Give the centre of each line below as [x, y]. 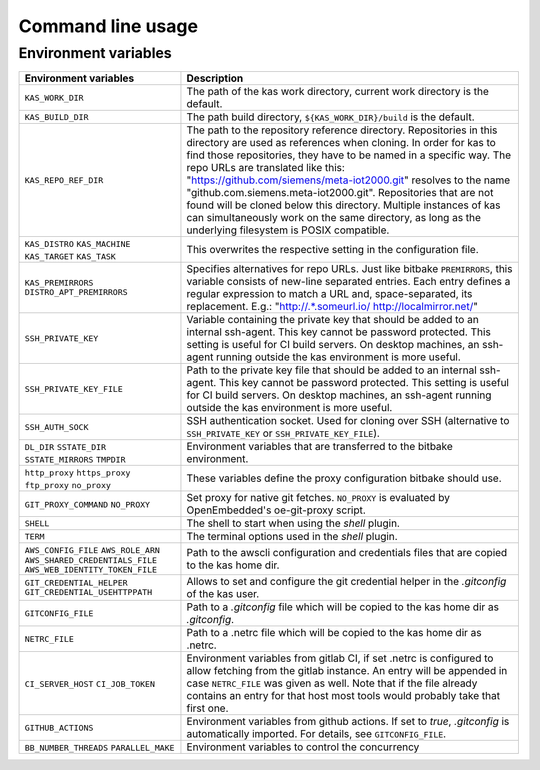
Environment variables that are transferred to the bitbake [320, 447]
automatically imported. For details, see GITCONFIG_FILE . [316, 734]
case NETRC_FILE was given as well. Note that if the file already [332, 683]
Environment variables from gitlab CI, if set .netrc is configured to [340, 658]
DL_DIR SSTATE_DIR [65, 447]
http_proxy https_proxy [77, 473]
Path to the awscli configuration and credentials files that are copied [347, 553]
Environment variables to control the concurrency [303, 747]
